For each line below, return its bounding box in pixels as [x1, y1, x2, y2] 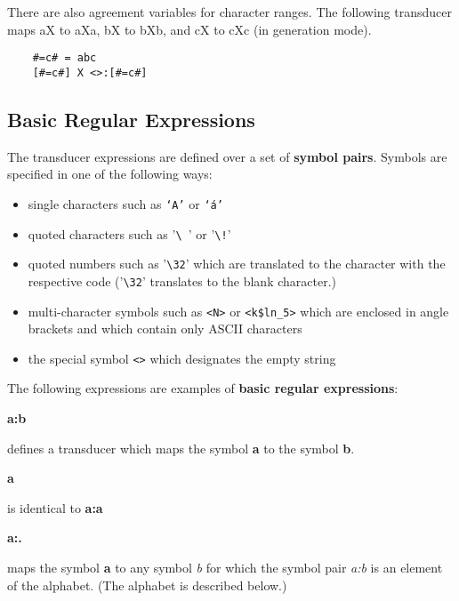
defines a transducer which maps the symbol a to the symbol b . [7, 438, 355, 457]
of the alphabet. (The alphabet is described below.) [7, 575, 287, 594]
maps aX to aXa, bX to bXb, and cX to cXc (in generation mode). [7, 20, 372, 38]
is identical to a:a [7, 498, 103, 517]
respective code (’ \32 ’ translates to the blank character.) [28, 271, 336, 290]
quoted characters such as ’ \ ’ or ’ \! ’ [28, 224, 231, 243]
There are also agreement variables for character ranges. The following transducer [7, 3, 452, 20]
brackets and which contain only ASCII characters [28, 319, 302, 338]
